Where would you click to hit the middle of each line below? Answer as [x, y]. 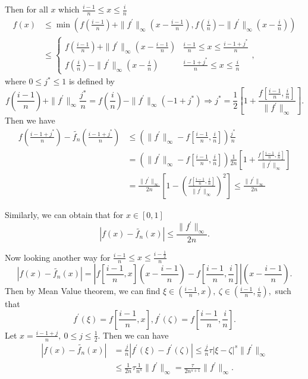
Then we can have [136, 335]
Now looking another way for [58, 257]
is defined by [92, 81]
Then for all [26, 9]
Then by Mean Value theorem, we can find [83, 291]
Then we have [30, 120]
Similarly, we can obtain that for [64, 214]
